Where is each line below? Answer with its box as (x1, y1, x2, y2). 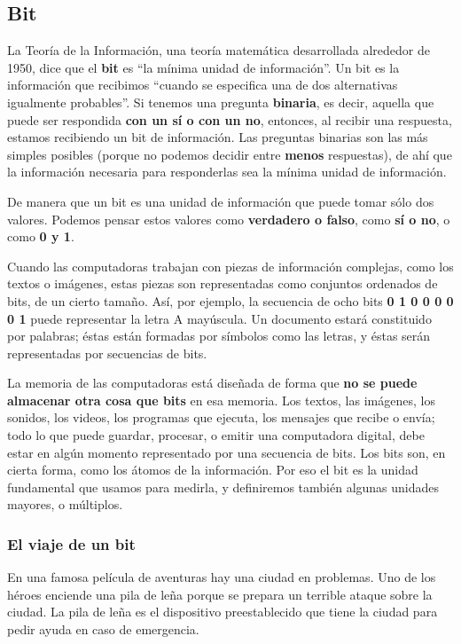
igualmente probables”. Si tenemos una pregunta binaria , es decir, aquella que (7, 92, 434, 111)
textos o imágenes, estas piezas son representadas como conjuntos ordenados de (7, 274, 438, 293)
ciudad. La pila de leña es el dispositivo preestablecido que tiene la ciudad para (7, 602, 438, 621)
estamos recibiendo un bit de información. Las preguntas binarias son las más (7, 128, 428, 146)
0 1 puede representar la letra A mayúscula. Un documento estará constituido (7, 309, 432, 327)
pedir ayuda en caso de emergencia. (7, 620, 199, 639)
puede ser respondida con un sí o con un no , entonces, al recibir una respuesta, (7, 110, 452, 129)
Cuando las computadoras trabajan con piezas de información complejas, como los (7, 256, 454, 275)
